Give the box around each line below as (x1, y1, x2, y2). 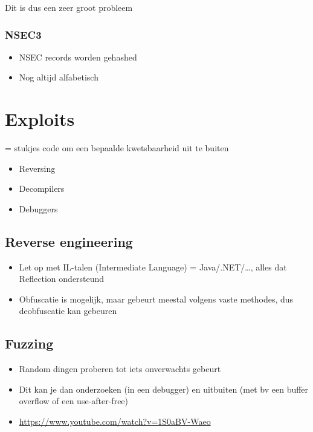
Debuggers (19, 202, 58, 215)
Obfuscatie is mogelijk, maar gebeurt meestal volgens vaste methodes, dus (19, 292, 294, 305)
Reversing (19, 162, 56, 174)
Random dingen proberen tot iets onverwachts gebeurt (19, 362, 221, 375)
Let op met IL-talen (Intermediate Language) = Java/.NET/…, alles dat (19, 260, 287, 273)
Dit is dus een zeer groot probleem (5, 1, 133, 13)
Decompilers (19, 182, 65, 195)
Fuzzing (5, 334, 54, 353)
